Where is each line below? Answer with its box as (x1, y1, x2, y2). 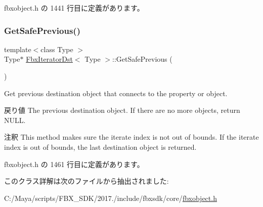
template (4, 44, 31, 54)
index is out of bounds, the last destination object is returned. (4, 141, 197, 152)
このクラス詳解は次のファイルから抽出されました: (4, 176, 169, 186)
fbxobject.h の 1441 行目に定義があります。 (4, 3, 144, 13)
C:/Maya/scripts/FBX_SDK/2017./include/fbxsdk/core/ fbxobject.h (4, 192, 217, 203)
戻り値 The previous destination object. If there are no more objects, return (4, 105, 240, 115)
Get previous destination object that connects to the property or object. (4, 88, 228, 98)
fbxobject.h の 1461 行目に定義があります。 (4, 158, 144, 169)
